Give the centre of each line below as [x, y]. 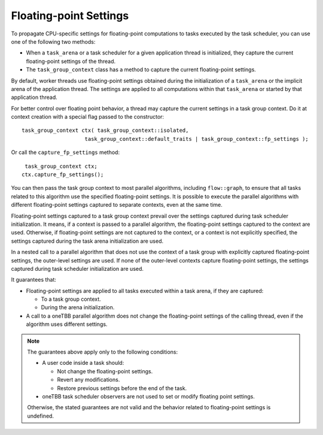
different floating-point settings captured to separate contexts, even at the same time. [117, 205]
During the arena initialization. [78, 307]
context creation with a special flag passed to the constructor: [88, 117]
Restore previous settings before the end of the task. [122, 388]
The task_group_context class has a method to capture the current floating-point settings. [141, 70]
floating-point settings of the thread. [71, 61]
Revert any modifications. [89, 380]
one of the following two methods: [53, 41]
